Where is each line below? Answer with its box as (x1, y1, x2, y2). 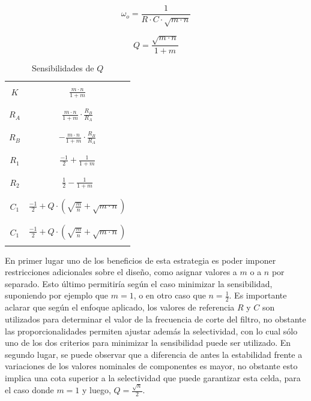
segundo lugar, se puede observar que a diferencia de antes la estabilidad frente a (5, 348, 303, 360)
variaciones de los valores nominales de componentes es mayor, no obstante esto (5, 360, 298, 372)
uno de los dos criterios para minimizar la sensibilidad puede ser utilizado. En (5, 336, 291, 349)
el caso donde (5, 384, 54, 396)
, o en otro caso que (133, 289, 206, 301)
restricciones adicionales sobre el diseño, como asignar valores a (5, 266, 237, 278)
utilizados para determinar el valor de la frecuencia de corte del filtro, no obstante (5, 312, 306, 325)
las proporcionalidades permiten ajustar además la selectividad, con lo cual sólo (5, 324, 298, 337)
